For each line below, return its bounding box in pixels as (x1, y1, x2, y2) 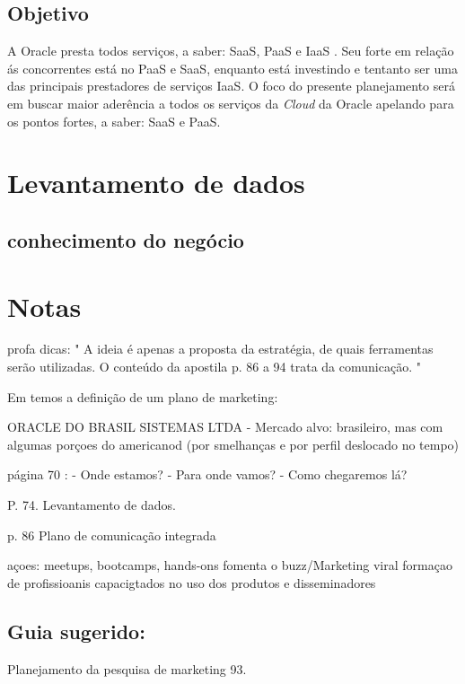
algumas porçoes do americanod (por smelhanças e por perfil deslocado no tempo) (7, 434, 460, 453)
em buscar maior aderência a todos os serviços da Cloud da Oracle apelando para (7, 93, 454, 112)
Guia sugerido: (7, 617, 145, 645)
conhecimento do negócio (7, 225, 244, 253)
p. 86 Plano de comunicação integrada (7, 525, 216, 544)
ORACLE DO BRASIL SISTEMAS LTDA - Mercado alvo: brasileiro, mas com (7, 417, 443, 436)
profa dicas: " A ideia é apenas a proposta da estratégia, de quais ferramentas (7, 339, 434, 358)
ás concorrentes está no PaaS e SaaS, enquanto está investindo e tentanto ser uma (7, 58, 458, 77)
